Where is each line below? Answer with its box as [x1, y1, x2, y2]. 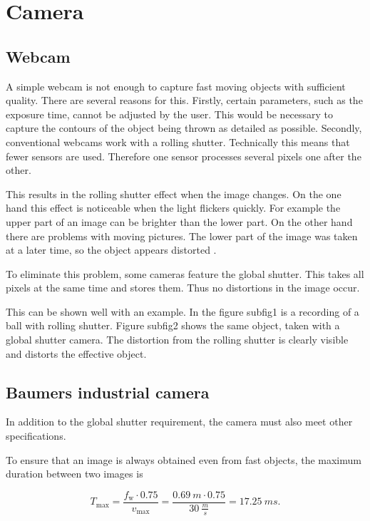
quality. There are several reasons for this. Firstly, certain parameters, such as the [6, 93, 363, 108]
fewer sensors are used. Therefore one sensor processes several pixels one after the [6, 148, 361, 163]
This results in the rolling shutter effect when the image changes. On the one [6, 186, 341, 201]
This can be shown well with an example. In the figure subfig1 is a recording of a [6, 304, 359, 319]
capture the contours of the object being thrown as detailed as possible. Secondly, [6, 120, 362, 135]
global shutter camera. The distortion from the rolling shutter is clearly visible [6, 332, 349, 347]
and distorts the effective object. [6, 346, 147, 361]
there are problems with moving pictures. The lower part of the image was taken [6, 228, 358, 243]
